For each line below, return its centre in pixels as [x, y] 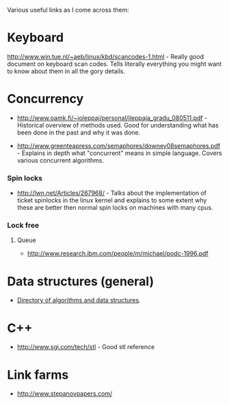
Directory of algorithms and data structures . [79, 300]
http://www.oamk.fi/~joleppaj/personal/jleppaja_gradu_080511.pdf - [112, 118]
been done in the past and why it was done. [79, 132]
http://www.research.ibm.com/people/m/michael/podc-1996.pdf [118, 254]
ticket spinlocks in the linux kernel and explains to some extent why [112, 200]
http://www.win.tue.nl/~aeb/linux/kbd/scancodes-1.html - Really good [105, 56]
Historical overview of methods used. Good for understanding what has [118, 125]
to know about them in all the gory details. [66, 71]
